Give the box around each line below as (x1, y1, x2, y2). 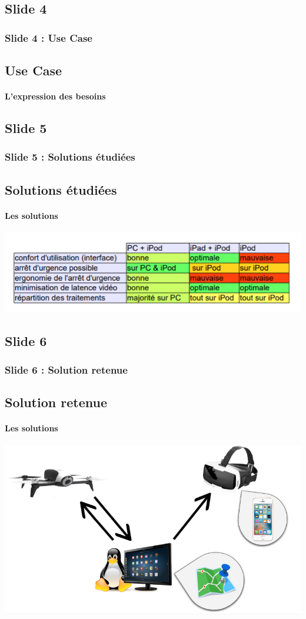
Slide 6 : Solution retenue (5, 362, 128, 377)
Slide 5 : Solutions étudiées (5, 149, 135, 164)
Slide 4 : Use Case (5, 30, 92, 45)
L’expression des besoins (5, 90, 106, 102)
